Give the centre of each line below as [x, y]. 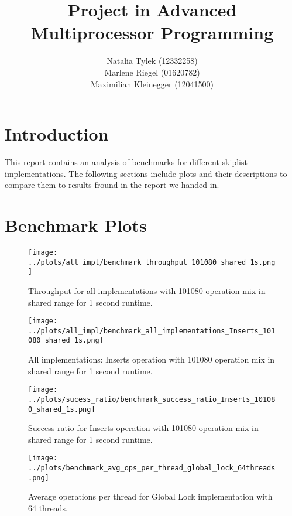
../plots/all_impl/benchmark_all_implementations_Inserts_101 [152, 331]
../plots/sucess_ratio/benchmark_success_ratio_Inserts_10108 [152, 399]
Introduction [57, 134]
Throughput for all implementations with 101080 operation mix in [147, 290]
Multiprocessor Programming [152, 33]
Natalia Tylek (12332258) [152, 61]
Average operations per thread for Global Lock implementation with [150, 496]
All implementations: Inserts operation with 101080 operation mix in [152, 359]
